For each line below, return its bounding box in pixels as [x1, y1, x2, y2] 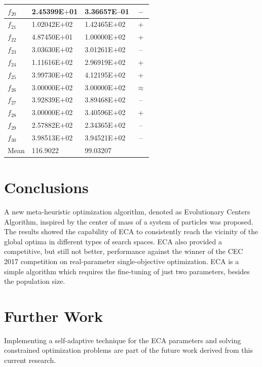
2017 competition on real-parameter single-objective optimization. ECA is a [4, 255, 239, 266]
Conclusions [4, 177, 89, 198]
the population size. [4, 276, 65, 286]
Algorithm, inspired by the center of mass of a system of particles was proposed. [4, 216, 253, 227]
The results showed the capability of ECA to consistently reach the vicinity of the [4, 226, 258, 237]
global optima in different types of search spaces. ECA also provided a [4, 236, 222, 246]
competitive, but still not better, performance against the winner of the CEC [4, 246, 243, 256]
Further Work [4, 305, 103, 326]
